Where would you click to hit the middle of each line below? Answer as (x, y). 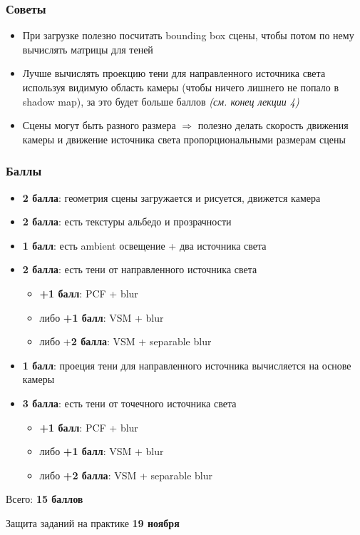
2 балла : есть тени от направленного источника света (140, 269)
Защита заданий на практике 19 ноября (93, 523)
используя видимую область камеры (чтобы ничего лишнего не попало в (181, 87)
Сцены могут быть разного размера (99, 125)
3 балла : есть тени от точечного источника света (129, 403)
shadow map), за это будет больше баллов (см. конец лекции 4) (161, 101)
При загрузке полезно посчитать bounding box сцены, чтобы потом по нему (188, 35)
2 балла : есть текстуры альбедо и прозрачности (127, 221)
